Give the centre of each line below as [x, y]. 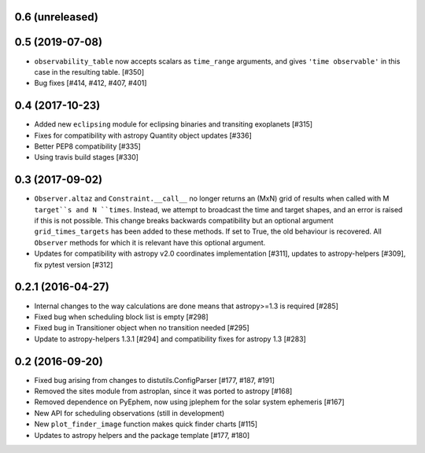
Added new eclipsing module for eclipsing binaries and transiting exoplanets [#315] [174, 124]
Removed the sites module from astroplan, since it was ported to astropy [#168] [163, 391]
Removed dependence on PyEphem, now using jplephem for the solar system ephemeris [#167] [190, 402]
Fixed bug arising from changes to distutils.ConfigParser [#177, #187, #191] [155, 380]
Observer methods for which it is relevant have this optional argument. [150, 242]
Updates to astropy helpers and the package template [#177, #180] [142, 435]
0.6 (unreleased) [56, 17]
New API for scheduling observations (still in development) [129, 413]
